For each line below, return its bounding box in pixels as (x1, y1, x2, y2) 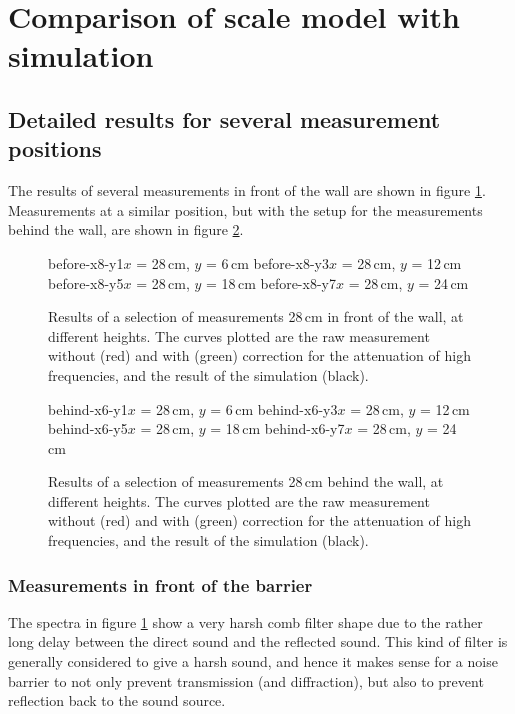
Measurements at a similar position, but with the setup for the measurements (8, 199, 483, 220)
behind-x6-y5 (48, 418, 128, 439)
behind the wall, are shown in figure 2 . (8, 219, 244, 240)
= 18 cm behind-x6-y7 (210, 418, 345, 439)
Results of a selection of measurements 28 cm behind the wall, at (48, 471, 444, 492)
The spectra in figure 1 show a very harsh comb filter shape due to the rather (8, 611, 483, 632)
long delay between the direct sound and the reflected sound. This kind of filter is (8, 631, 508, 652)
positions (8, 133, 102, 164)
